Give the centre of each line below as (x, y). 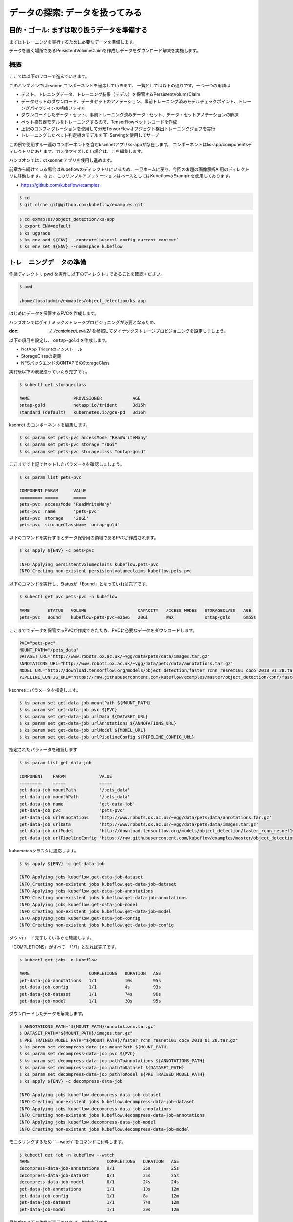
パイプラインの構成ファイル (57, 108)
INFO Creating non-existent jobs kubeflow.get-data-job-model (95, 911)
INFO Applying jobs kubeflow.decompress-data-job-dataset (90, 1095)
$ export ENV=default (45, 226)
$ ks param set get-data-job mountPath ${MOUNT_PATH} (85, 703)
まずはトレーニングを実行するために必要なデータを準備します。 (73, 42)
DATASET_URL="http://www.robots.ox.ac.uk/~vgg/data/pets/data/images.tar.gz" (115, 657)
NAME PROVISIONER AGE (80, 399)
